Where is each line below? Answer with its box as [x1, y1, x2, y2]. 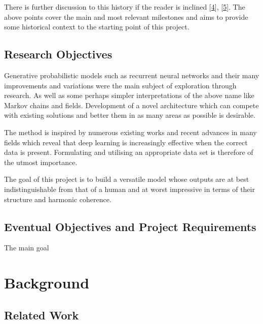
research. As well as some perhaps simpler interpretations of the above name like [4, 90, 254, 101]
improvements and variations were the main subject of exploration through [4, 80, 237, 90]
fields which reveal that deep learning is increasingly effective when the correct [4, 137, 248, 147]
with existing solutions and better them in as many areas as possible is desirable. [4, 110, 255, 120]
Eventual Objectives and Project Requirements [4, 218, 256, 234]
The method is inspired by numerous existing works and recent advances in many [4, 126, 257, 137]
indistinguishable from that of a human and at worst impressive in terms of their [4, 183, 255, 194]
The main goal [4, 242, 49, 253]
